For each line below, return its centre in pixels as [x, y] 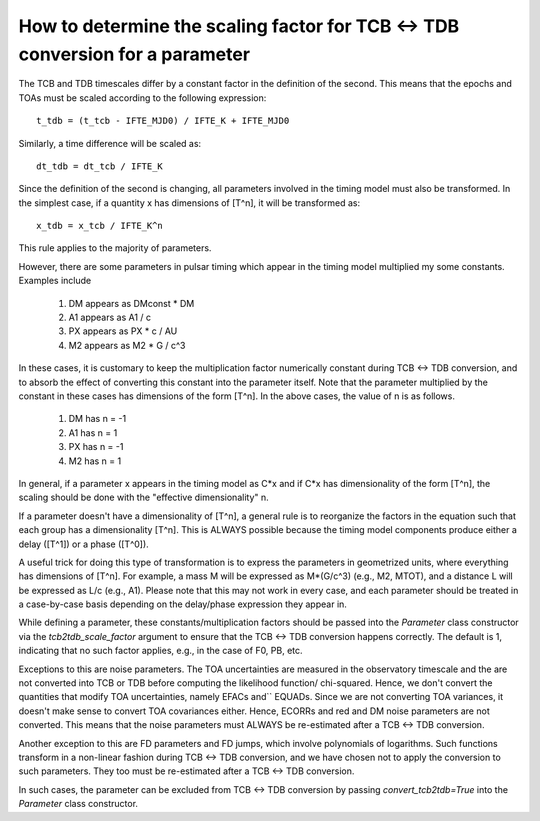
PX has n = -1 [96, 447]
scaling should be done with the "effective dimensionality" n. [143, 497]
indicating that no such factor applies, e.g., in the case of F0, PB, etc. [161, 651]
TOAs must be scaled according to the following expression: [142, 97]
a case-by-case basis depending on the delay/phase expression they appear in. [182, 604]
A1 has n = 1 [93, 432]
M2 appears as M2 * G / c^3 [127, 345]
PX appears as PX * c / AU [123, 331]
